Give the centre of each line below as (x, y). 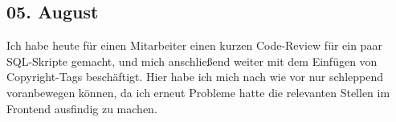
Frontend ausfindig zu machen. (82, 108)
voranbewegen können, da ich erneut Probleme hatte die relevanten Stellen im (198, 92)
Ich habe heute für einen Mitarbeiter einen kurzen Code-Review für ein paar (194, 45)
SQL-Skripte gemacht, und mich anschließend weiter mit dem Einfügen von (192, 61)
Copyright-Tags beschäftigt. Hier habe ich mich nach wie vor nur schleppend (195, 77)
